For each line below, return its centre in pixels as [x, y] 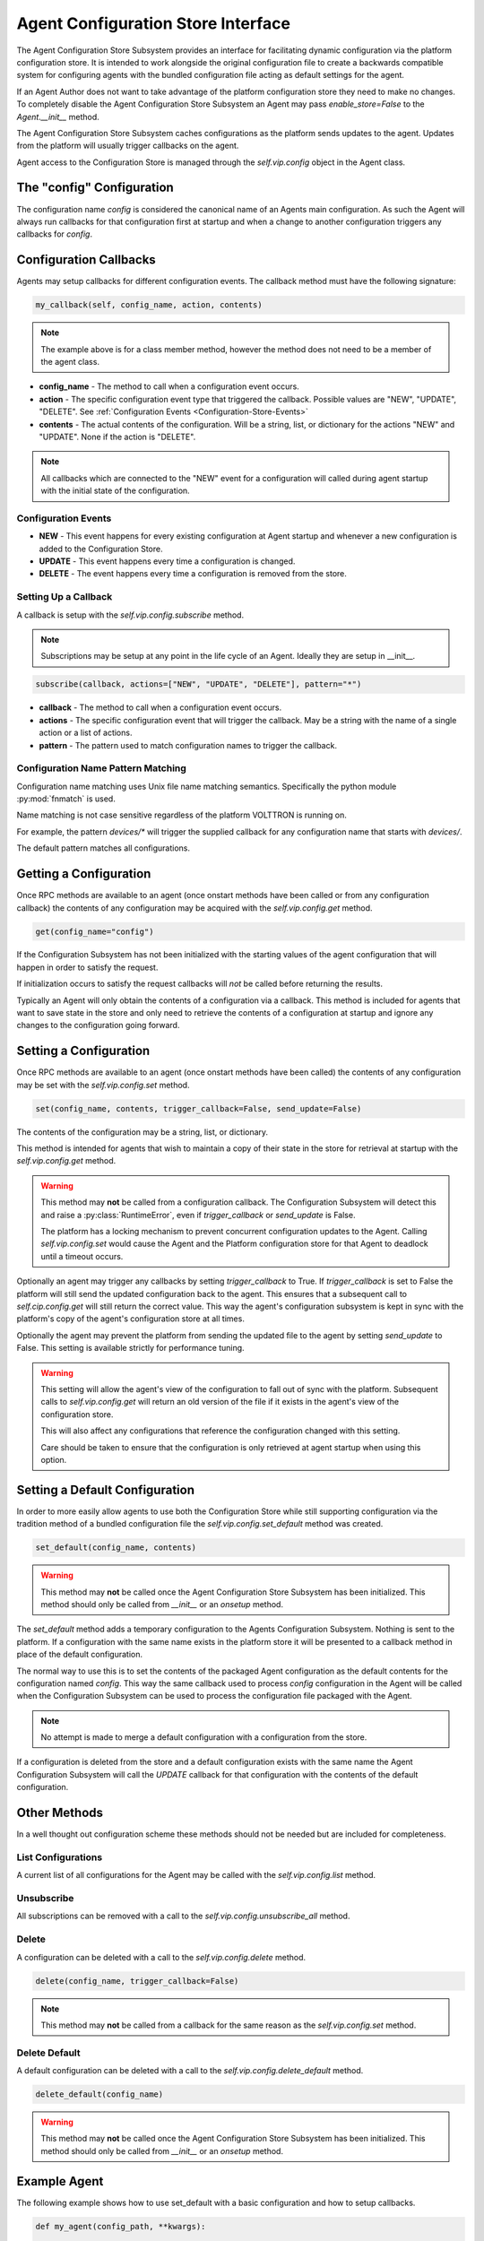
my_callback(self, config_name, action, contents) [149, 305]
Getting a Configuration [84, 874]
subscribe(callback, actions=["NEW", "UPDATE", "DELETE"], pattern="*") [199, 684]
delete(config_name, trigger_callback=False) [137, 1981]
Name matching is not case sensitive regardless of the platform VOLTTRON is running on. [181, 815]
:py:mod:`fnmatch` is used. [66, 799]
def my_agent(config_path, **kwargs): [121, 2226]
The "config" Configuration [95, 188]
